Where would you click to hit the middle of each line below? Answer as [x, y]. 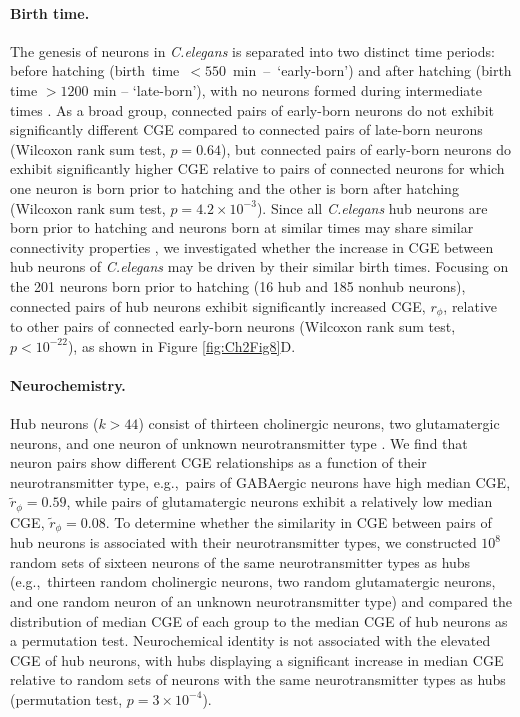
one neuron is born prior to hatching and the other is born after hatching [234, 187]
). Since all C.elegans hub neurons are [372, 207]
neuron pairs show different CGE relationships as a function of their [218, 462]
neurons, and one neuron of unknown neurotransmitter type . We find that [239, 442]
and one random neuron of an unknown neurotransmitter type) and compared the [261, 601]
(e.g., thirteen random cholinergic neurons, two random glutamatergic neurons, [253, 581]
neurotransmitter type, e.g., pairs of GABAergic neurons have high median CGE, [260, 481]
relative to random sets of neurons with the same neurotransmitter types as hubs [258, 679]
